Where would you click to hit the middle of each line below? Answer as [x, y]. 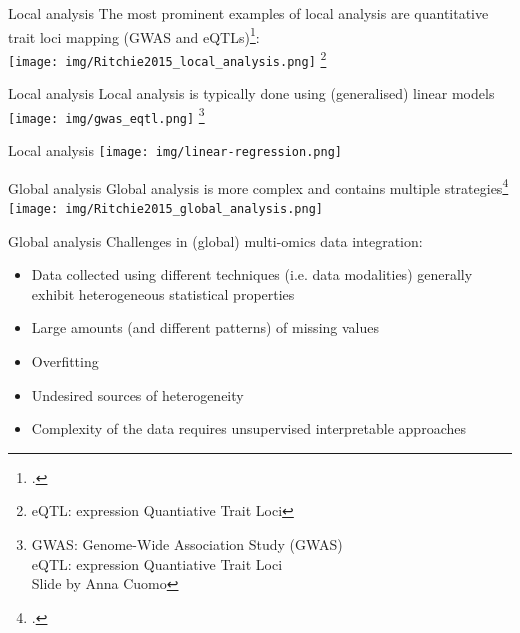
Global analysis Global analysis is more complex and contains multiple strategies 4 [258, 186]
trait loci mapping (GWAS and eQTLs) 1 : [134, 35]
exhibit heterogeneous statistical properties [163, 293]
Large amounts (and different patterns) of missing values [205, 327]
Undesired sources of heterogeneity [137, 394]
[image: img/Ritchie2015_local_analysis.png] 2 [167, 57]
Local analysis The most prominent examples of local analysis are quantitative [248, 13]
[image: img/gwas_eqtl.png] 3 [106, 114]
